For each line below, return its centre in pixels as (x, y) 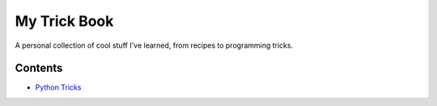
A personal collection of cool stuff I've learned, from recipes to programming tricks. (154, 45)
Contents (39, 68)
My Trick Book (64, 21)
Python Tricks (58, 87)
